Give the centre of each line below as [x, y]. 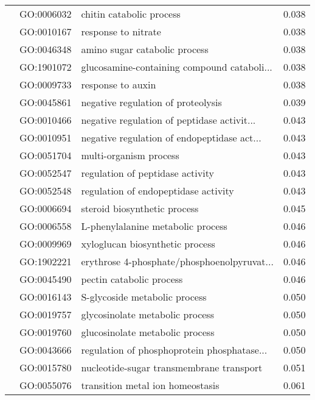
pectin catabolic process [132, 279]
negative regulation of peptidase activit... [168, 120]
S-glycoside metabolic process [144, 297]
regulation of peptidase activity [147, 173]
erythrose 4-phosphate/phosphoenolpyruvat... [177, 261]
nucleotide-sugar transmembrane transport [172, 367]
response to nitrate [121, 31]
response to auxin [119, 84]
